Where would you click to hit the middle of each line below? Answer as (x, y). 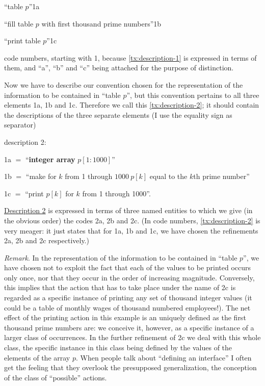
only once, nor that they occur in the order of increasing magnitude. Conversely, (129, 277)
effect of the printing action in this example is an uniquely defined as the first (125, 317)
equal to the (168, 176)
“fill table (19, 23)
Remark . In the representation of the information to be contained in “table (121, 257)
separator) (20, 125)
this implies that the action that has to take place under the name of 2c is (120, 287)
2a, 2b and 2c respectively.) (47, 240)
